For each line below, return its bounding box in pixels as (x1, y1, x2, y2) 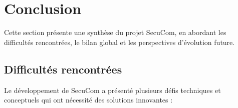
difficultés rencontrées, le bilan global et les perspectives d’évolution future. (4, 36, 235, 47)
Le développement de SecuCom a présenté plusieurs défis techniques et (4, 84, 221, 95)
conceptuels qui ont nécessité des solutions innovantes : (4, 94, 173, 105)
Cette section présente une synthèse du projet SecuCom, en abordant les (4, 27, 226, 37)
